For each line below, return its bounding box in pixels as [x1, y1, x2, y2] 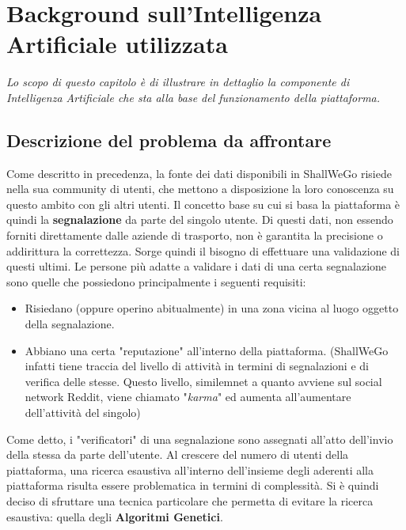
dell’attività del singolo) [25, 404, 141, 421]
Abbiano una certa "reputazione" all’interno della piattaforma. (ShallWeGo [25, 342, 389, 358]
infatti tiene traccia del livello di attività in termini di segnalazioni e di [25, 358, 369, 374]
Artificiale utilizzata [6, 28, 228, 60]
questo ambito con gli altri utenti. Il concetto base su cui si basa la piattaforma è [6, 195, 400, 212]
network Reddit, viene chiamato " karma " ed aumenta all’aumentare [25, 388, 351, 405]
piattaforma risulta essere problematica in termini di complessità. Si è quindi [6, 477, 379, 494]
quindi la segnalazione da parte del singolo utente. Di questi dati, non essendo [6, 211, 393, 228]
